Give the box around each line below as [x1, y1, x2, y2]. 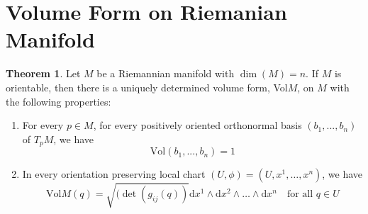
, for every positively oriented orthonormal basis [93, 118, 302, 133]
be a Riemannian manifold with [96, 66, 235, 81]
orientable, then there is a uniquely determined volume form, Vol [6, 79, 288, 94]
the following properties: [6, 94, 111, 108]
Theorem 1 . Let [6, 66, 81, 81]
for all [286, 189, 313, 200]
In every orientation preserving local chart [22, 167, 206, 181]
